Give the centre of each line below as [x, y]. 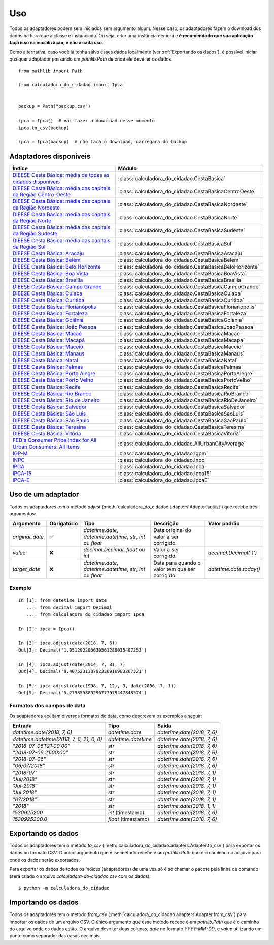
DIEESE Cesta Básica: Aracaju [48, 253]
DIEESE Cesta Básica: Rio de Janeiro [56, 400]
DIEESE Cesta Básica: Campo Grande [57, 287]
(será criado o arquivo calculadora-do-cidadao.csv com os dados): [80, 876]
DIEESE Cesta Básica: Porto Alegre [54, 374]
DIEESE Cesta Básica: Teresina [49, 427]
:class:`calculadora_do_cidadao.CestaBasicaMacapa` [181, 340]
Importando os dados [44, 903]
